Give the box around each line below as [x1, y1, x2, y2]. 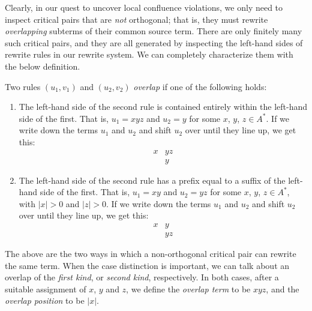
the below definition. [5, 59, 80, 72]
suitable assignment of [5, 282, 86, 295]
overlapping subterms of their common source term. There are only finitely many [5, 25, 302, 37]
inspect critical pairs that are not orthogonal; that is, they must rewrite [5, 13, 268, 25]
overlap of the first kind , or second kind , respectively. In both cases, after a [5, 271, 279, 283]
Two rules [5, 80, 41, 92]
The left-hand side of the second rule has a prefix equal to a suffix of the [19, 174, 286, 186]
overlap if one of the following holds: [133, 80, 267, 92]
